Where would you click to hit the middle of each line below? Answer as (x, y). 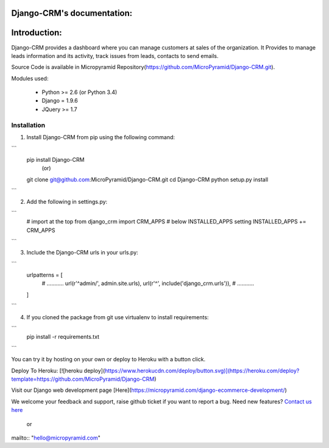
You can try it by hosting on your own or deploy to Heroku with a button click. (108, 359)
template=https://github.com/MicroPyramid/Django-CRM (83, 379)
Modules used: (30, 78)
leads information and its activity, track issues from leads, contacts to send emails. (115, 56)
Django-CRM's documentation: (72, 13)
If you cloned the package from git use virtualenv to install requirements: (118, 317)
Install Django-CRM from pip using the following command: (101, 137)
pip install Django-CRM (55, 159)
